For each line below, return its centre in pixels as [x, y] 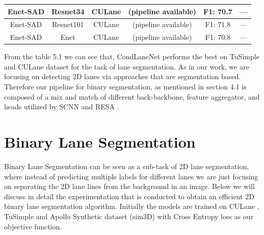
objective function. [33, 226]
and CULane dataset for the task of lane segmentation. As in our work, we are [127, 66]
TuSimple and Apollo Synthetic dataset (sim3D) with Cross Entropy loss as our [129, 216]
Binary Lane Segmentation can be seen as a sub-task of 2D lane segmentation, [127, 166]
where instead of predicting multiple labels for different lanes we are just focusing [131, 176]
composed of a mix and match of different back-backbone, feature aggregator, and [132, 96]
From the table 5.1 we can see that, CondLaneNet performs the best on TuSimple [132, 56]
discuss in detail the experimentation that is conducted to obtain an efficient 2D [129, 196]
